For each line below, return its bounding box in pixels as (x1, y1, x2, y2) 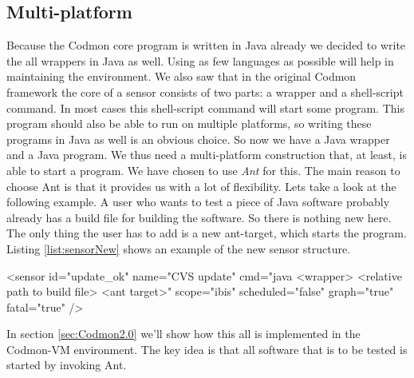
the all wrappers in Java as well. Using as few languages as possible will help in (6, 52, 394, 69)
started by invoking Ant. (6, 356, 127, 373)
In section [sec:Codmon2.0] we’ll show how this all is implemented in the (6, 325, 361, 342)
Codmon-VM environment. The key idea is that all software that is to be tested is (6, 340, 408, 357)
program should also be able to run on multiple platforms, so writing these (6, 115, 372, 132)
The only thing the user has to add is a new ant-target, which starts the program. (6, 225, 407, 241)
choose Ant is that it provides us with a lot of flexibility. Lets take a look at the (6, 177, 396, 194)
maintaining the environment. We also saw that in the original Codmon (6, 68, 357, 85)
